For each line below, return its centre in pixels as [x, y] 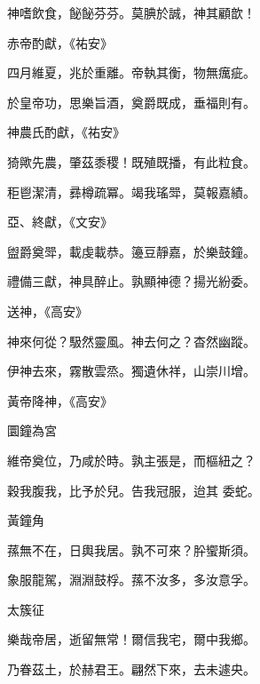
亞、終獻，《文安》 [60, 222]
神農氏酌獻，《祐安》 [66, 132]
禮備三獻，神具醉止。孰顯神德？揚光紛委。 [131, 281]
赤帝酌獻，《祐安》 [60, 42]
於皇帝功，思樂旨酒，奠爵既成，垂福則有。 [131, 102]
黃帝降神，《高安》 [60, 400]
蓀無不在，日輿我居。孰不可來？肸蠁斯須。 [131, 549]
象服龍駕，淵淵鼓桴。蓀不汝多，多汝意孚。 [131, 580]
